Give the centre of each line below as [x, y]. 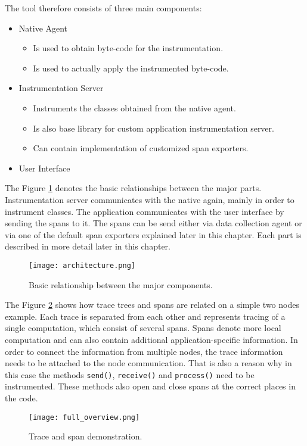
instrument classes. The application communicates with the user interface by [145, 211]
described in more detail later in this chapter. [88, 246]
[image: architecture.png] [82, 265]
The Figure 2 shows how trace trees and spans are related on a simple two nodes [152, 305]
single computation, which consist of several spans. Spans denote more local [143, 328]
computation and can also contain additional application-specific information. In [151, 339]
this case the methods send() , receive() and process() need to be [130, 374]
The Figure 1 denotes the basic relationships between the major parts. [133, 188]
